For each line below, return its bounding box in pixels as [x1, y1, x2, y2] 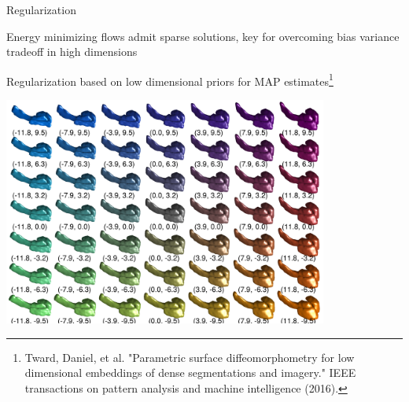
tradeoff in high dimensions [6, 43, 138, 60]
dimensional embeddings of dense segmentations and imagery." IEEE [24, 364, 356, 381]
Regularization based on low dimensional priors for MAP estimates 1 [6, 70, 333, 89]
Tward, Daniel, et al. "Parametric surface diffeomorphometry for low [24, 349, 355, 365]
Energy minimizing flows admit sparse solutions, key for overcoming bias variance [6, 28, 400, 44]
